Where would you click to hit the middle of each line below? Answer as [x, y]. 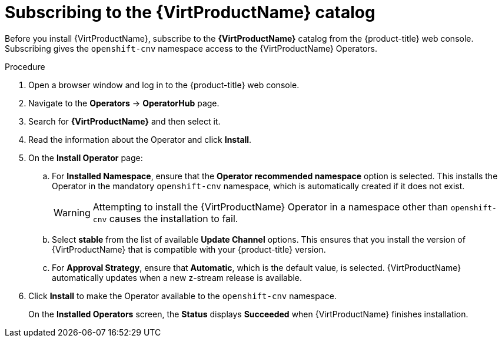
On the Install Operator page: [86, 157]
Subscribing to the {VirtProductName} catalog [190, 12]
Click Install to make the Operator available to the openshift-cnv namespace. [182, 296]
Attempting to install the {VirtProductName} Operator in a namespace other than [270, 207]
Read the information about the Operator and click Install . [140, 139]
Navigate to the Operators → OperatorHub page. [124, 103]
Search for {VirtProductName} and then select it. [124, 121]
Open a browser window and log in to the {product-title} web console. [164, 85]
